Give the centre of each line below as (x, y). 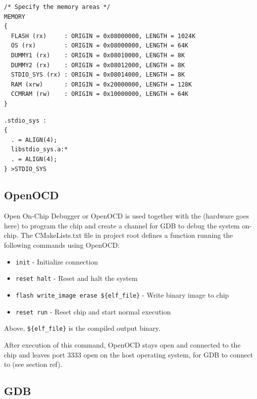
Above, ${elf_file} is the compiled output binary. (82, 328)
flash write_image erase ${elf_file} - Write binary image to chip (122, 294)
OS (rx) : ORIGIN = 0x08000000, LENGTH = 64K (100, 46)
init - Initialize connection (57, 261)
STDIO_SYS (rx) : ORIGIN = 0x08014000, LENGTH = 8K (98, 75)
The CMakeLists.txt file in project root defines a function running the (127, 235)
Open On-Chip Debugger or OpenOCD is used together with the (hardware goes (127, 216)
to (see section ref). (33, 364)
